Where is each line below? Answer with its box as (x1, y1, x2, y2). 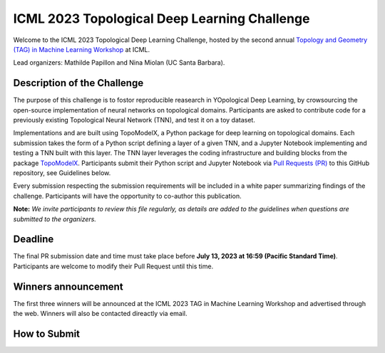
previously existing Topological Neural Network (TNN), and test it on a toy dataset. (13, 116, 256, 125)
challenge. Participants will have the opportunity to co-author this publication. (13, 191, 242, 200)
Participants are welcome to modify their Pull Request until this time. (13, 262, 214, 270)
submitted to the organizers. (13, 214, 96, 223)
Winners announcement (13, 280, 124, 293)
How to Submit (13, 327, 81, 339)
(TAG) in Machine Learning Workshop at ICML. (13, 45, 150, 53)
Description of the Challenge (13, 77, 144, 89)
